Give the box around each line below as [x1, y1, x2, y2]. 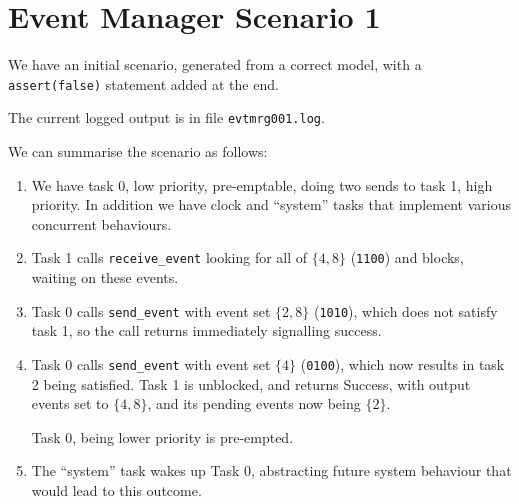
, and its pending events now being [147, 393, 361, 414]
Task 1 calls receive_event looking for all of [31, 247, 308, 268]
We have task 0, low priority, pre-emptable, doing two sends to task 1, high [31, 174, 493, 195]
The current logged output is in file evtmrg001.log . [8, 107, 325, 128]
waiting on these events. [31, 267, 179, 288]
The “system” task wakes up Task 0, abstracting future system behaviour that [31, 460, 512, 481]
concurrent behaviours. [31, 213, 172, 234]
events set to [31, 393, 109, 414]
